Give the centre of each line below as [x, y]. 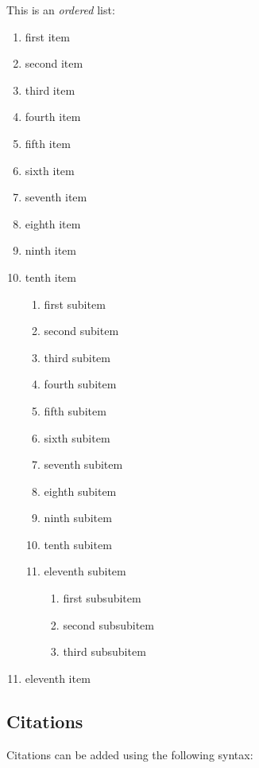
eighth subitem [80, 491]
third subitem [77, 357]
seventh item [56, 197]
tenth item [50, 277]
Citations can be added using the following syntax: [130, 754]
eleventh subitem [85, 571]
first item [47, 36]
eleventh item [58, 678]
